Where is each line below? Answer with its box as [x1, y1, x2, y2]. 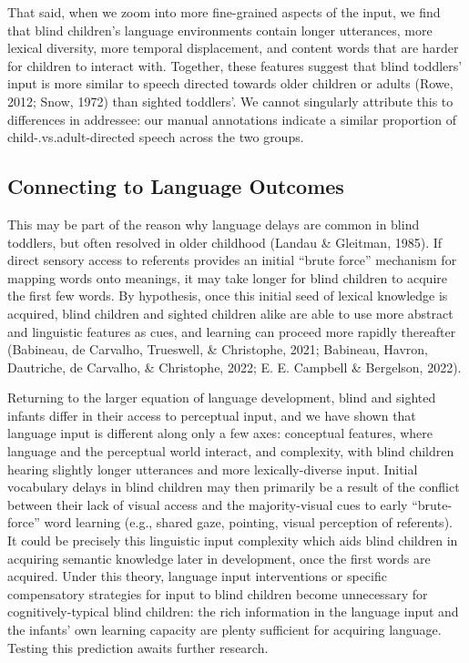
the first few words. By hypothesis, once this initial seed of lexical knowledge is [7, 286, 448, 305]
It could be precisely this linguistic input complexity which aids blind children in [7, 531, 458, 550]
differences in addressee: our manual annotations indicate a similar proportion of [7, 109, 456, 128]
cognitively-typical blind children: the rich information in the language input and [7, 602, 459, 621]
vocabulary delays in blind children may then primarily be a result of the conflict [7, 477, 460, 496]
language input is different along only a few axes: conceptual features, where [7, 423, 433, 443]
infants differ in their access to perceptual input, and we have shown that [7, 405, 416, 424]
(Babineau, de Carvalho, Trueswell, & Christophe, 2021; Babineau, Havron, [7, 340, 428, 359]
